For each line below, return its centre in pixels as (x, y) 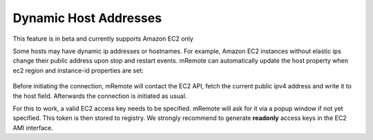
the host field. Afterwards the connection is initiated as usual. (100, 96)
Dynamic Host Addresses (87, 18)
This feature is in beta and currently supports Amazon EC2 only (103, 39)
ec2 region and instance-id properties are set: (78, 70)
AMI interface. (33, 128)
